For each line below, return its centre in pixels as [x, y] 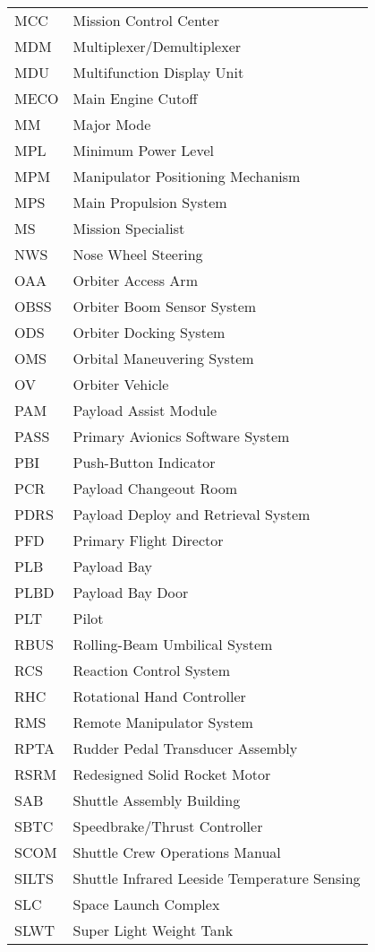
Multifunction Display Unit [158, 72]
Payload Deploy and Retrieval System [192, 514]
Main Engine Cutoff [135, 98]
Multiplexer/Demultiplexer [157, 46]
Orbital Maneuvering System [163, 358]
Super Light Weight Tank [153, 930]
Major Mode [112, 124]
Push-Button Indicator [144, 462]
